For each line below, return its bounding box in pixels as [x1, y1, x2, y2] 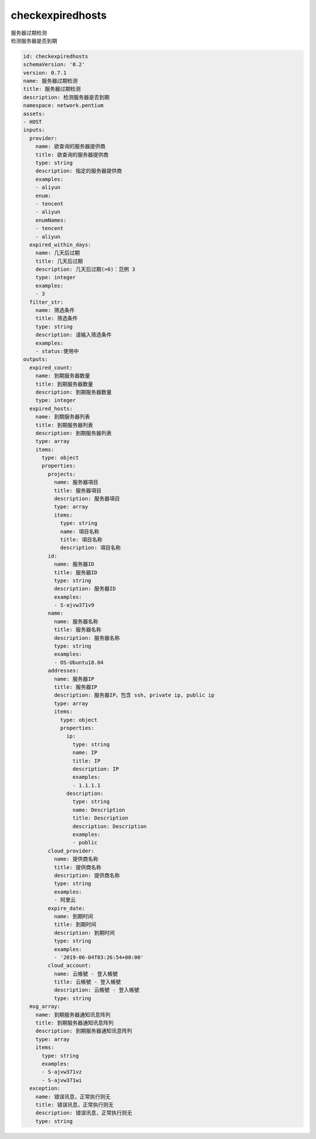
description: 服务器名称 [53, 634, 120, 641]
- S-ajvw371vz [42, 1069, 82, 1075]
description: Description [72, 823, 147, 829]
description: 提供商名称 [53, 872, 120, 879]
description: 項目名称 [60, 544, 121, 551]
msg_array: [29, 1003, 61, 1010]
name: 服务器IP [53, 675, 95, 682]
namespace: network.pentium [23, 102, 104, 109]
